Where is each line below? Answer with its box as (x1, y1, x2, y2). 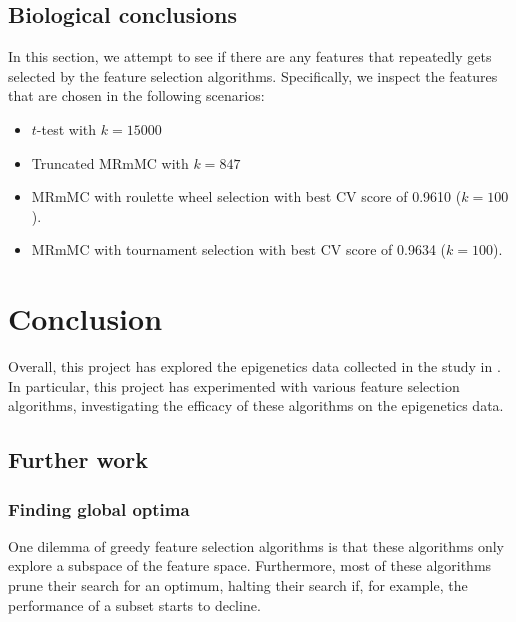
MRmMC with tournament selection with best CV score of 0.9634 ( (31, 239, 447, 260)
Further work (8, 444, 148, 475)
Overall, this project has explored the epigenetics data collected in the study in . (8, 356, 501, 377)
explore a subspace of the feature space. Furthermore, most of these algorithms (8, 555, 492, 576)
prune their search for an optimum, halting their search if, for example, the (8, 575, 468, 596)
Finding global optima (8, 496, 190, 521)
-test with (36, 118, 97, 139)
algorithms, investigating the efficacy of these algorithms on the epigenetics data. (8, 395, 504, 416)
